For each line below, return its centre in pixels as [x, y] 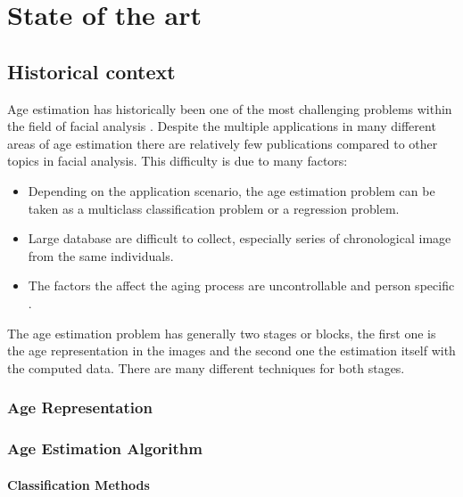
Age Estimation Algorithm [105, 448]
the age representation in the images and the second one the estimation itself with [231, 350]
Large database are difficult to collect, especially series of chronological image [240, 238]
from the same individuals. [101, 255]
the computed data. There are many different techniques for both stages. [206, 367]
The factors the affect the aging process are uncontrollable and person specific [241, 285]
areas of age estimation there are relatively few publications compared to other [223, 143]
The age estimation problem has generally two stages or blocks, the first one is [222, 333]
